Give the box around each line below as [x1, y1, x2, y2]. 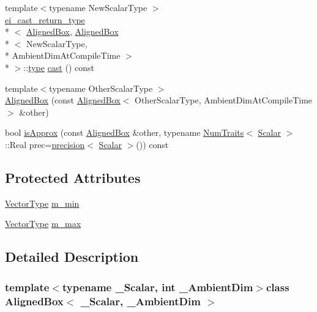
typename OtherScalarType [49, 81, 153, 94]
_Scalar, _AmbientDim [80, 293, 201, 308]
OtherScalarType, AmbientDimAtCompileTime [135, 94, 313, 106]
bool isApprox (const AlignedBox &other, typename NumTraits [5, 126, 244, 139]
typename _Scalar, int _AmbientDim [62, 279, 253, 294]
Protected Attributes [5, 168, 141, 187]
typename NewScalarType [49, 1, 147, 13]
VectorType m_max [5, 217, 81, 230]
